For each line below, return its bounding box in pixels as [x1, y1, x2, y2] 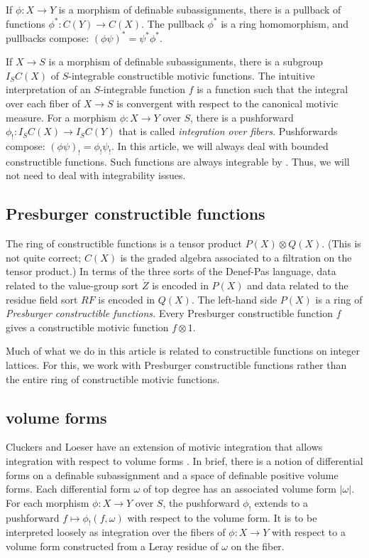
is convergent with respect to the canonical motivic [116, 96, 338, 111]
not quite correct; [6, 250, 82, 264]
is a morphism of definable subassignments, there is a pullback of [58, 2, 341, 16]
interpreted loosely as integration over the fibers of [6, 525, 226, 540]
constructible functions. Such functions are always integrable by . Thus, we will [6, 154, 350, 168]
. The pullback [141, 16, 204, 31]
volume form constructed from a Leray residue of [6, 538, 219, 553]
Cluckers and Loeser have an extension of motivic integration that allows [6, 439, 323, 454]
